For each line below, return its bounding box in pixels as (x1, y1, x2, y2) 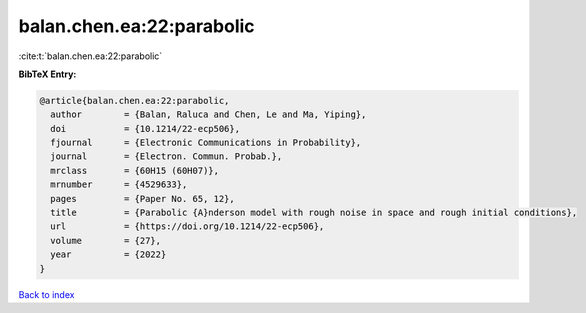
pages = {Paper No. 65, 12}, (50, 193, 235, 204)
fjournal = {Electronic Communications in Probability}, (50, 137, 362, 149)
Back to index (18, 288, 75, 300)
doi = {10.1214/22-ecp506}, (50, 123, 240, 134)
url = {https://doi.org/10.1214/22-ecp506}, (50, 221, 325, 232)
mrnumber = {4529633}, (50, 179, 188, 190)
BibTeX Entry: (18, 68, 77, 80)
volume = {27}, (50, 235, 162, 246)
